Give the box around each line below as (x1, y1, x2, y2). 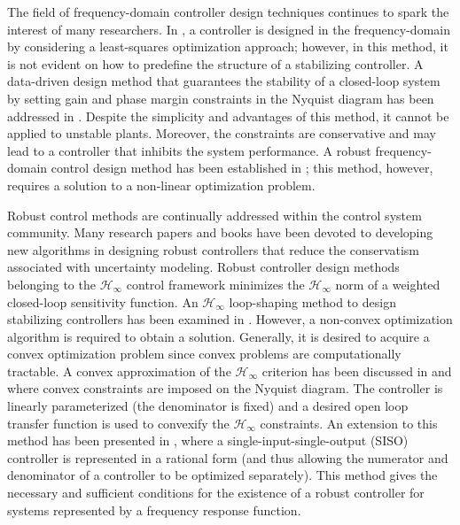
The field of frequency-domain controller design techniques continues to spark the (7, 3, 449, 20)
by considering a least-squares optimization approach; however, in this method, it (7, 37, 448, 56)
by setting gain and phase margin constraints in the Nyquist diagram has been (7, 89, 434, 107)
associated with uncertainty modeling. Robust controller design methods (7, 258, 400, 276)
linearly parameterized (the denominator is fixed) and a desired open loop (7, 397, 409, 415)
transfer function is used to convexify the (7, 413, 230, 432)
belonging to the (7, 274, 96, 293)
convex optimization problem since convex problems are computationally (7, 344, 402, 363)
